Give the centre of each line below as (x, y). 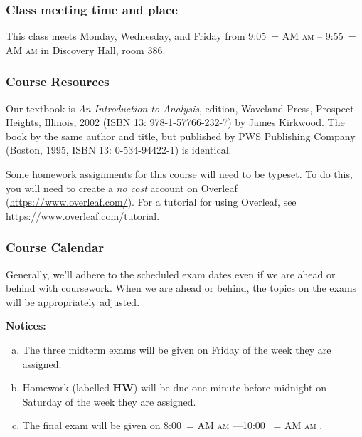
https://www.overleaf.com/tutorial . (83, 215)
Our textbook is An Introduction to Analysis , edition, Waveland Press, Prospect (180, 108)
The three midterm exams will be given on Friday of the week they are (177, 349)
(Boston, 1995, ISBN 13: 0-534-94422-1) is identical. (119, 150)
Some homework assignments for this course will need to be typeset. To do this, (179, 174)
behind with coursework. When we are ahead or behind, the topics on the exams (181, 288)
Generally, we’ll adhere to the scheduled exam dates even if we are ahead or (171, 274)
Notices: (26, 326)
